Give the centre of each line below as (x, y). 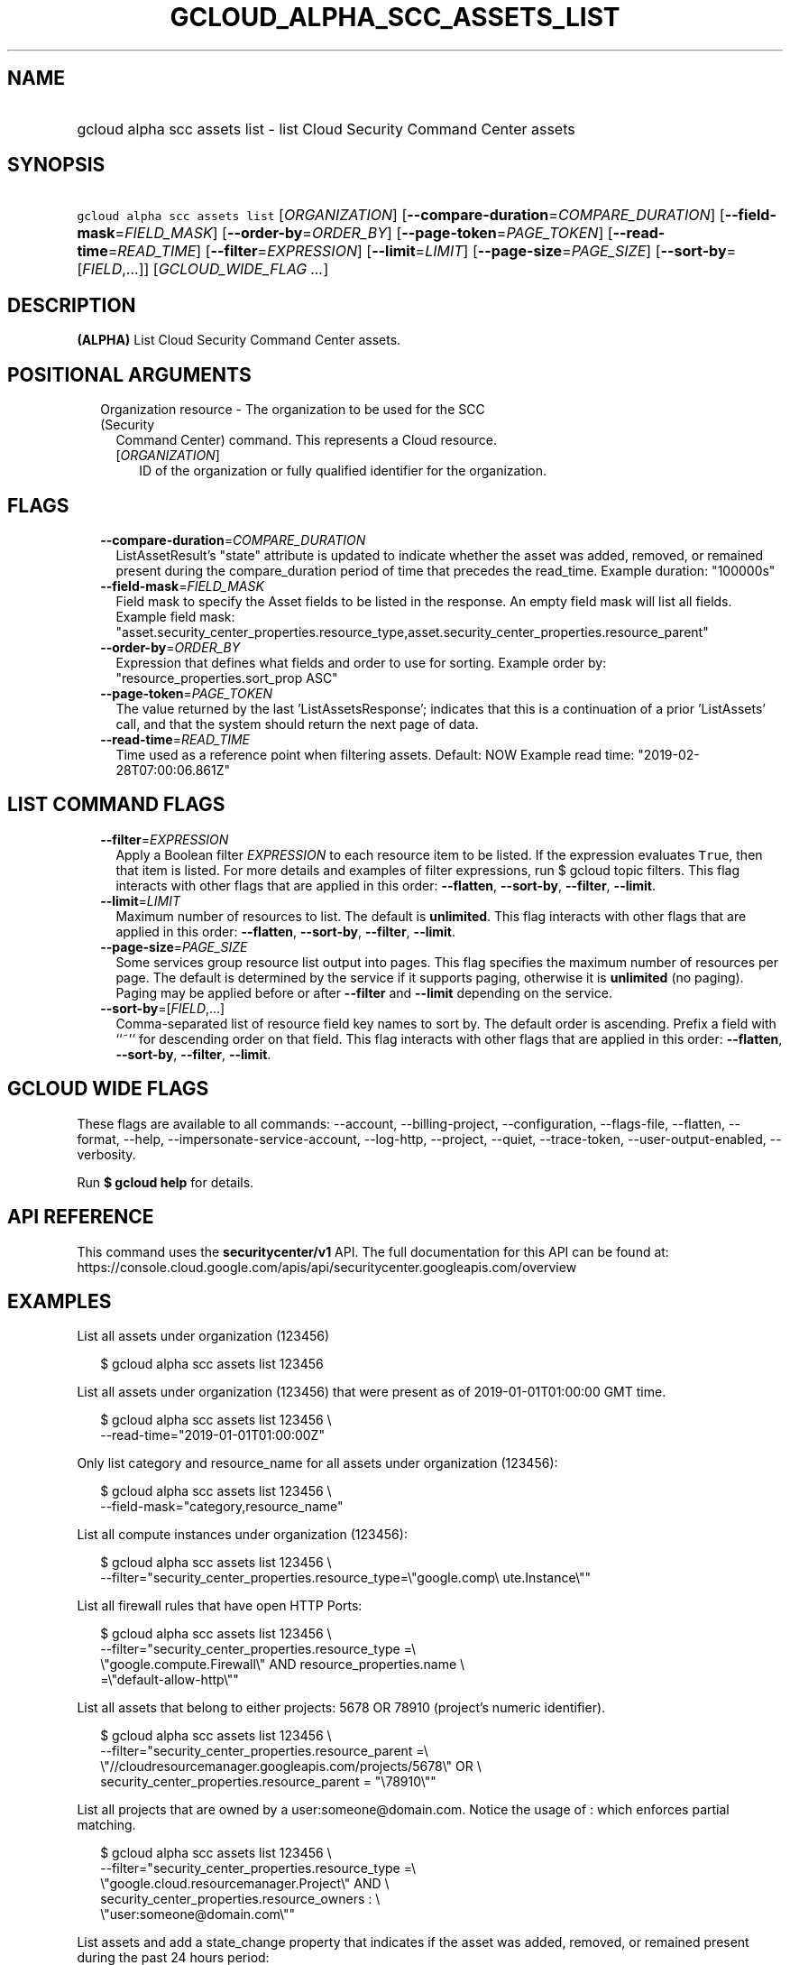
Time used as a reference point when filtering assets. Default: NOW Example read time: (375, 754)
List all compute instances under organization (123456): (242, 1535)
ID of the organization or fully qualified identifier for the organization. (343, 471)
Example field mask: (175, 616)
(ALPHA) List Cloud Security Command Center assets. (239, 340)
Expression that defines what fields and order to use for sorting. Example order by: (361, 662)
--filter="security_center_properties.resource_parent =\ (264, 1751)
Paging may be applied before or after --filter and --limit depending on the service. (364, 992)
